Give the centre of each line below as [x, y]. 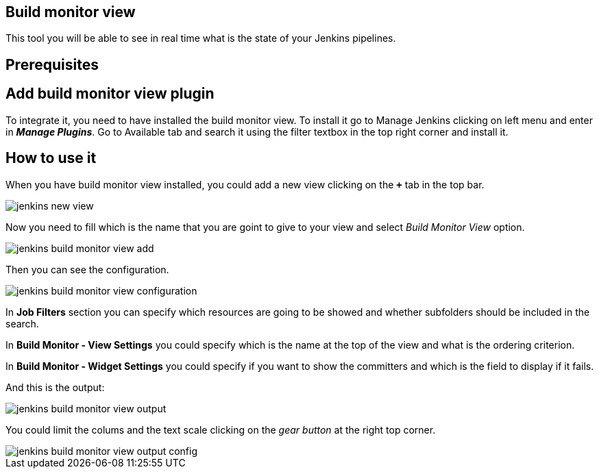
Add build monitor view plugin [110, 94]
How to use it [51, 158]
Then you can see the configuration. [87, 269]
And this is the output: [55, 387]
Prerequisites [52, 64]
